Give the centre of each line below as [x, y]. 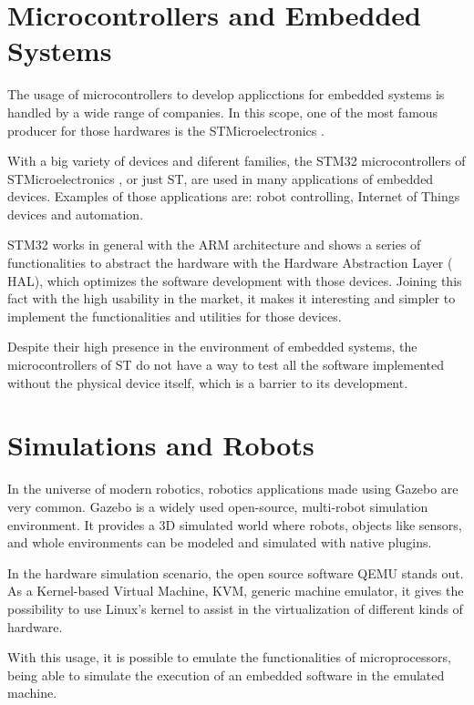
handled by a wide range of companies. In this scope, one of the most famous [223, 112]
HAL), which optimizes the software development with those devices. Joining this [235, 280]
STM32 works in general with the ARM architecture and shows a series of [214, 245]
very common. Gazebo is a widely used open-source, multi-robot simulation [218, 506]
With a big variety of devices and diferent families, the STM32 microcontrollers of [237, 161]
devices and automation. [76, 214]
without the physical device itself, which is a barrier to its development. [208, 382]
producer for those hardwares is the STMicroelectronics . [166, 130]
